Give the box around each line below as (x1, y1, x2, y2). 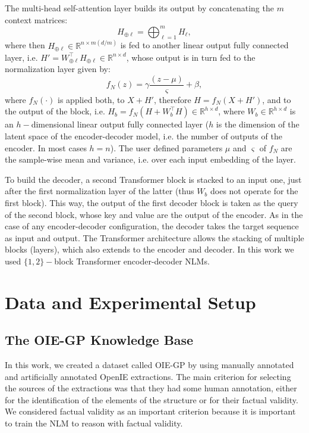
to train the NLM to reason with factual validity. (5, 417, 183, 429)
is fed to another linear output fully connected (120, 39, 289, 51)
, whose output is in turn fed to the (126, 51, 256, 63)
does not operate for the (210, 185, 298, 197)
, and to (262, 93, 291, 105)
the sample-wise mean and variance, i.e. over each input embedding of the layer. (5, 153, 296, 166)
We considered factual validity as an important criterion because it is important (5, 405, 296, 418)
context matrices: (5, 13, 68, 26)
